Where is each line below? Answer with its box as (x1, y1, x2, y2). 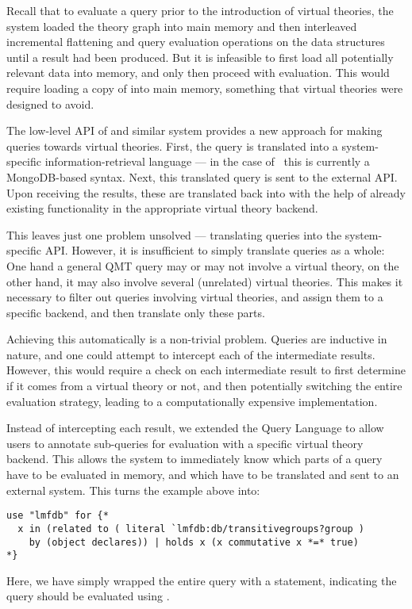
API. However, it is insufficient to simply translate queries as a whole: (44, 242, 385, 259)
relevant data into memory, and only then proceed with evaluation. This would (6, 64, 390, 81)
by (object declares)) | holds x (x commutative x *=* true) (29, 536, 359, 548)
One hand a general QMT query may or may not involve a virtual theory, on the (6, 257, 399, 274)
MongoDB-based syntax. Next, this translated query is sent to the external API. (6, 168, 398, 185)
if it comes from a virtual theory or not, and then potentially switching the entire (6, 377, 402, 394)
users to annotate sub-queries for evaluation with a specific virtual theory (6, 435, 364, 451)
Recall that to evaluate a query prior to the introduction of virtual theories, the (6, 2, 394, 18)
